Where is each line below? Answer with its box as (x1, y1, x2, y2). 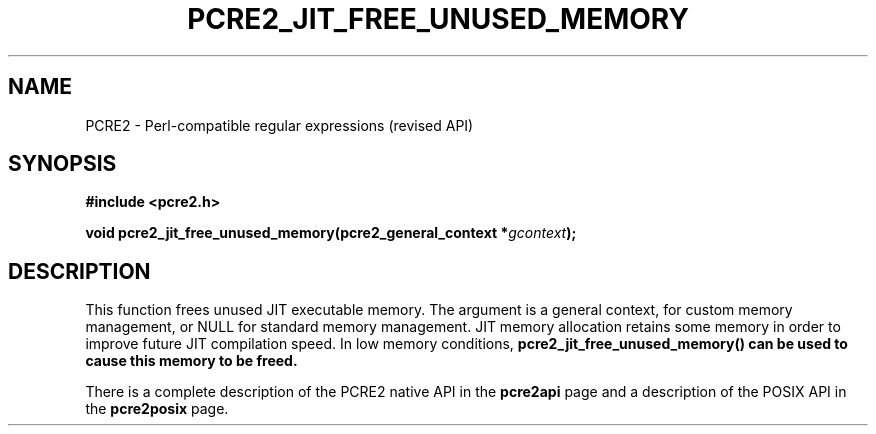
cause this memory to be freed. (85, 352, 298, 370)
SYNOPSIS (8, 151, 117, 177)
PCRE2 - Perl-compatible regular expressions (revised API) (85, 116, 474, 134)
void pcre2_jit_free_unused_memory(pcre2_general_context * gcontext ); (85, 224, 577, 242)
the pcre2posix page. (85, 400, 229, 418)
